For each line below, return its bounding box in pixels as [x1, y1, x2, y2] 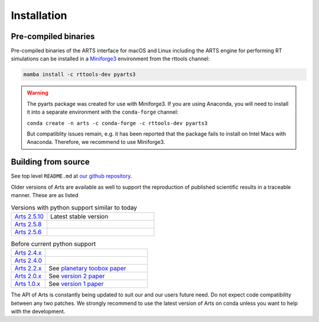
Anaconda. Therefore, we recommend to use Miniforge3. [27, 139, 165, 146]
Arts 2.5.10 [14, 212, 44, 220]
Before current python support [11, 240, 96, 248]
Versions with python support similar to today [11, 203, 138, 211]
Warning [27, 89, 48, 96]
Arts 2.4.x [14, 249, 42, 257]
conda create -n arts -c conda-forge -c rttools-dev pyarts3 [27, 120, 208, 127]
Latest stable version [50, 212, 109, 220]
